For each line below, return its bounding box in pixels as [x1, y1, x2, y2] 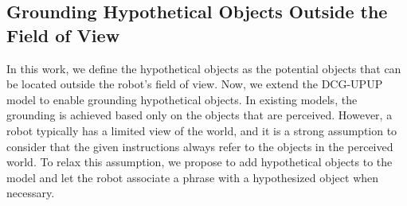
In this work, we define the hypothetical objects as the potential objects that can [6, 60, 401, 76]
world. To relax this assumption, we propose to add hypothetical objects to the [6, 154, 393, 170]
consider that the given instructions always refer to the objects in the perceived [6, 138, 393, 154]
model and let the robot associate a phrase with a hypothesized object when [6, 169, 379, 185]
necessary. [6, 185, 55, 201]
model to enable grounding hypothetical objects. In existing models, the [6, 91, 358, 107]
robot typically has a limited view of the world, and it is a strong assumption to [6, 122, 397, 138]
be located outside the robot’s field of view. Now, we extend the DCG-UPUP [6, 76, 383, 92]
